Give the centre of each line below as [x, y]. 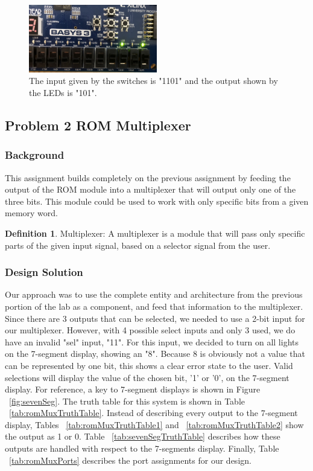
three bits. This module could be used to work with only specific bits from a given [157, 201]
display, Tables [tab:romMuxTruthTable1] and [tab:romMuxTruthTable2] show [154, 424]
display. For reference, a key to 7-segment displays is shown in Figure [133, 389]
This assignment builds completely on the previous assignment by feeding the [148, 177]
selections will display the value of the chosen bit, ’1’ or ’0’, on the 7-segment [147, 377]
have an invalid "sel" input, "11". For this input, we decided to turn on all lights [152, 341]
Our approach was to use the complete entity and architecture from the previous [154, 294]
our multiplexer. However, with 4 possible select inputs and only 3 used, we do [150, 330]
